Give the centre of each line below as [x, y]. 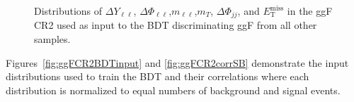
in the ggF [310, 11]
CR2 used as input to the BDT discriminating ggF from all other [176, 25]
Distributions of [68, 11]
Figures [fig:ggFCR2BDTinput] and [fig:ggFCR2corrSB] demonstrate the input [177, 62]
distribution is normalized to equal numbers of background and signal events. [173, 90]
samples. [52, 39]
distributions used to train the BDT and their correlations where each [158, 76]
